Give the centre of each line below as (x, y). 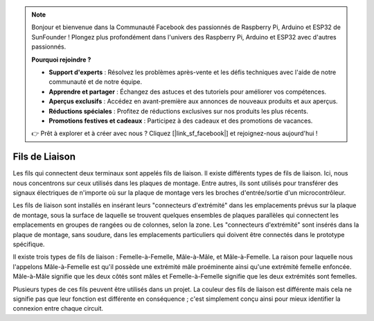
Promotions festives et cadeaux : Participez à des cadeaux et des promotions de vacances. (181, 121)
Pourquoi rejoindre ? (61, 60)
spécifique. (29, 244)
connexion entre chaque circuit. (58, 309)
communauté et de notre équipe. (96, 82)
